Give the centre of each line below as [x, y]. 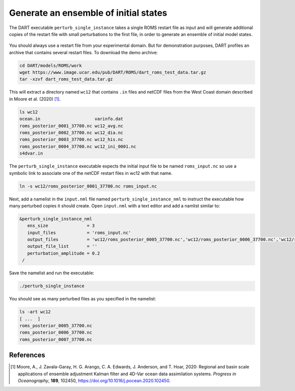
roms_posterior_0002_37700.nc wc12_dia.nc [71, 133]
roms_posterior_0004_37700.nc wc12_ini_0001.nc [78, 146]
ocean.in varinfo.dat [71, 119]
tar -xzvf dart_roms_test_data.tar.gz [66, 79]
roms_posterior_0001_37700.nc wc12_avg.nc [71, 126]
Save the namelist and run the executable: [52, 273]
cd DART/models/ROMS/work [51, 65]
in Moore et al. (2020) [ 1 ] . [35, 99]
